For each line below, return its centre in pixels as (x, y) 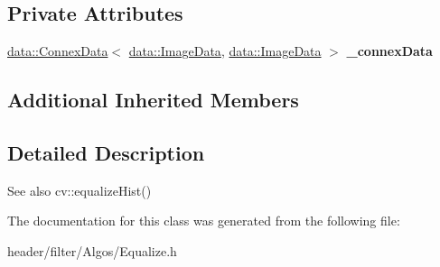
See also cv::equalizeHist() (80, 190)
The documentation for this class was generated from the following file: (204, 221)
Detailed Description (106, 152)
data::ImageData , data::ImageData (225, 51)
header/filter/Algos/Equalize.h (92, 250)
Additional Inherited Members (153, 100)
